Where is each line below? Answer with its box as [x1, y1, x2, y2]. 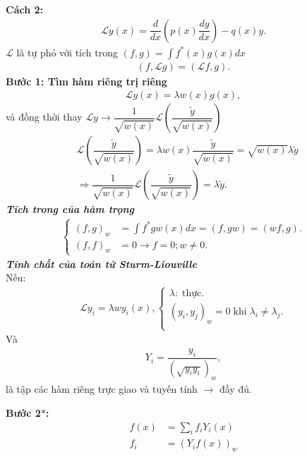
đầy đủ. [219, 382, 252, 396]
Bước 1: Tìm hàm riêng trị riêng [6, 73, 167, 88]
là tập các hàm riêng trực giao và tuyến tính [6, 382, 198, 396]
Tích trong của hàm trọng [6, 202, 135, 217]
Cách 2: [6, 2, 43, 16]
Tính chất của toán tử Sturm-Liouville [6, 256, 197, 271]
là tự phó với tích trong [16, 44, 118, 59]
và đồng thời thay [6, 109, 83, 124]
